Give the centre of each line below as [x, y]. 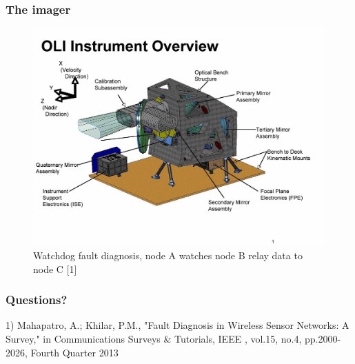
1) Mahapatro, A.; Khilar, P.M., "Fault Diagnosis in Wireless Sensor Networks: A [177, 325]
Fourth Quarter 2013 [74, 352]
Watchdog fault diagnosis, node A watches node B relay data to [168, 255]
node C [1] [55, 269]
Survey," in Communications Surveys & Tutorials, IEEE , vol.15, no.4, [154, 338]
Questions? [37, 300]
